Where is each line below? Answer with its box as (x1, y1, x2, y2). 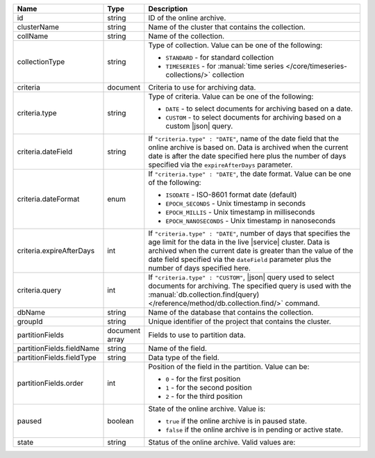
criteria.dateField (17, 147, 73, 156)
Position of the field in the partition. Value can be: (148, 362, 310, 371)
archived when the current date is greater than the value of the (148, 246, 353, 255)
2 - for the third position (165, 391, 243, 401)
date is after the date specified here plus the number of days (148, 152, 347, 161)
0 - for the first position (165, 374, 241, 384)
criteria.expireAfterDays (17, 246, 95, 255)
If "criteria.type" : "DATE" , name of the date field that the (148, 134, 340, 143)
